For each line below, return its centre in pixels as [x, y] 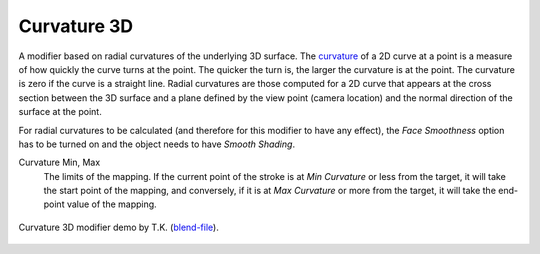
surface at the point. [60, 112]
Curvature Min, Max [59, 162]
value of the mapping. [111, 204]
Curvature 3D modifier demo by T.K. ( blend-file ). [118, 227]
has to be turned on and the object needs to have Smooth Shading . [156, 144]
